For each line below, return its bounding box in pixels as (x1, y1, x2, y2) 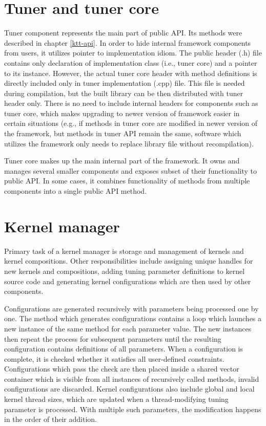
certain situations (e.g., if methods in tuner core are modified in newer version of (4, 118, 258, 128)
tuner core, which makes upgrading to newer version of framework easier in (4, 107, 240, 118)
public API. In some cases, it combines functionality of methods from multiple (4, 175, 250, 186)
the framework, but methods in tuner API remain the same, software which (4, 128, 241, 139)
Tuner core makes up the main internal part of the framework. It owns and (4, 155, 240, 166)
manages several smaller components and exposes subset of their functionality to (4, 165, 257, 176)
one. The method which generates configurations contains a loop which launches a (4, 313, 262, 324)
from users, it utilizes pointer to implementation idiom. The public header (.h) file (4, 47, 262, 58)
